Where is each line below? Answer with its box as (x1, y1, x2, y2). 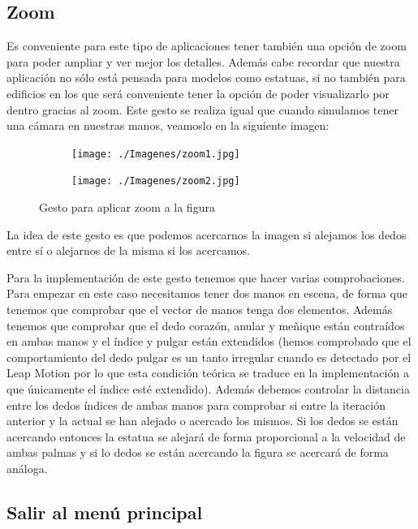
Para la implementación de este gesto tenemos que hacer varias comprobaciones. (6, 269, 405, 286)
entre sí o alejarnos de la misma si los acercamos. (6, 242, 250, 259)
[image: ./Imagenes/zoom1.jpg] (71, 148, 240, 160)
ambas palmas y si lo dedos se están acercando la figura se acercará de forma (6, 444, 389, 461)
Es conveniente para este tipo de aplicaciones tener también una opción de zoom (6, 37, 407, 54)
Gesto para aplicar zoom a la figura (39, 199, 215, 216)
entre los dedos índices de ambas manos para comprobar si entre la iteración (6, 396, 386, 413)
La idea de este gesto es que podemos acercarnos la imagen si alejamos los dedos (6, 226, 407, 243)
